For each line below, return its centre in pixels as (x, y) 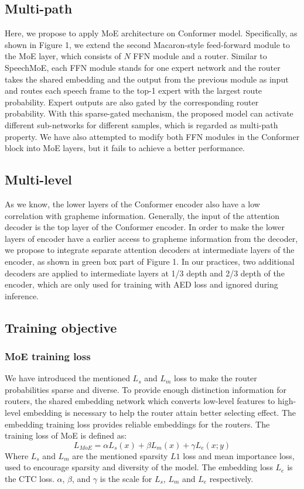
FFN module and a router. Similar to (200, 56)
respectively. (231, 479)
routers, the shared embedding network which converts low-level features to (140, 401)
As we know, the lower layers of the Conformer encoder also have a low (132, 204)
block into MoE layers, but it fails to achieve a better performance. (125, 148)
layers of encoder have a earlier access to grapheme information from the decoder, (151, 238)
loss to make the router (216, 378)
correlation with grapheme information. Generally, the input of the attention (142, 215)
